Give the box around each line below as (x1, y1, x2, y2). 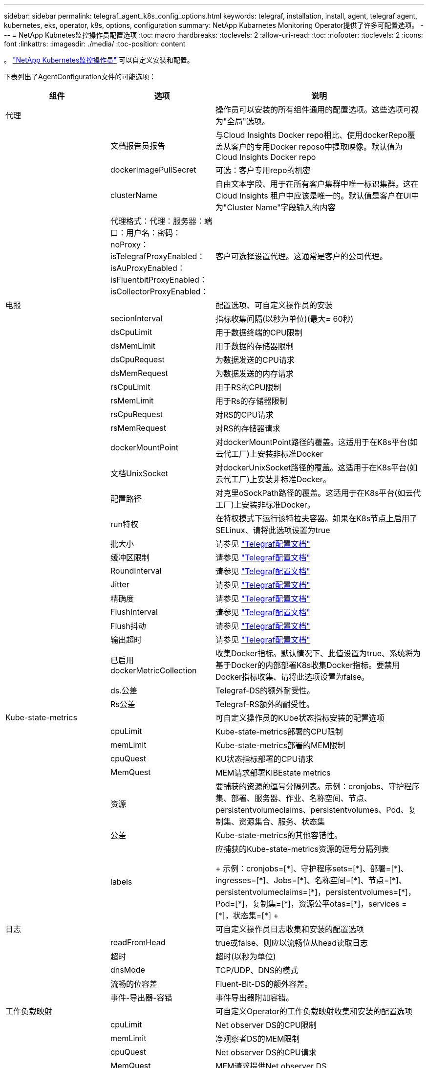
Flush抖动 (110, 621, 146, 631)
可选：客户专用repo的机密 (215, 165, 311, 175)
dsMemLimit (110, 341, 156, 351)
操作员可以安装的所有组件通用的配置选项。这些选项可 (215, 105, 411, 114)
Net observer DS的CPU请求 (215, 1047, 317, 1057)
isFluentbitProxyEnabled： (110, 275, 207, 285)
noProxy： (110, 240, 149, 249)
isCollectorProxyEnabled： (110, 287, 209, 296)
